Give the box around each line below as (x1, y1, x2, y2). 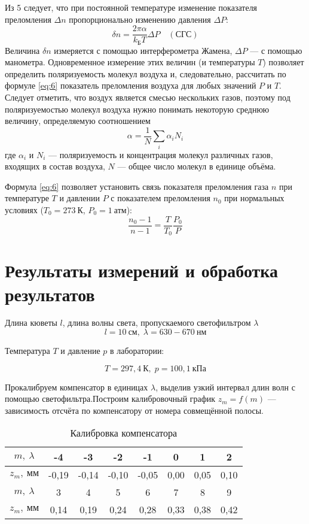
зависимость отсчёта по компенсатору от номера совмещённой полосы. (5, 404, 264, 416)
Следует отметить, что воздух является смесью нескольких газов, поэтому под (5, 91, 290, 104)
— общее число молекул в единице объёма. (117, 160, 276, 172)
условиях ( (5, 204, 44, 216)
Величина (5, 44, 40, 56)
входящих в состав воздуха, (5, 160, 105, 172)
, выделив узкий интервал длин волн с (155, 380, 295, 393)
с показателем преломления (111, 192, 210, 204)
